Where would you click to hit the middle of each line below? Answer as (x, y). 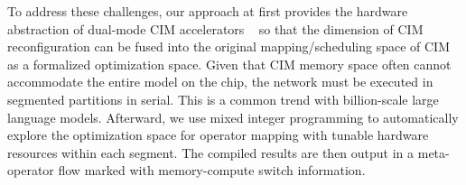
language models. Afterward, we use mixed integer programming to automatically (233, 117)
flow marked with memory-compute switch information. (212, 170)
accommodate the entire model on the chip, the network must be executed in (220, 82)
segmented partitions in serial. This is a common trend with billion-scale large (223, 99)
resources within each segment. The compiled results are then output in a (211, 152)
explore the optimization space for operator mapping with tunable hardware (218, 135)
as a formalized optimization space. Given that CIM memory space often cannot (229, 64)
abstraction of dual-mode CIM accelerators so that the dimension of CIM (215, 28)
